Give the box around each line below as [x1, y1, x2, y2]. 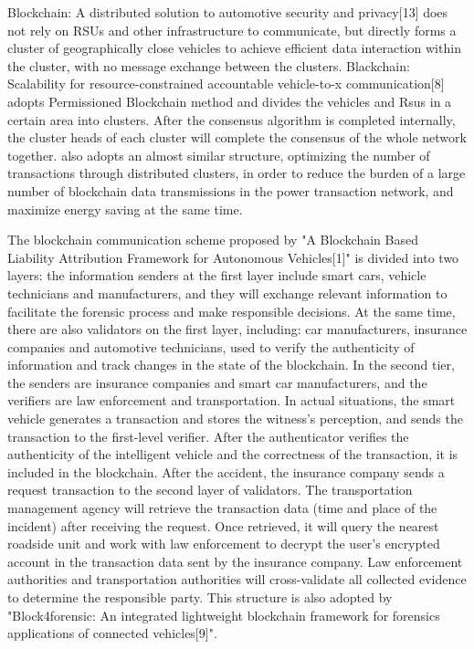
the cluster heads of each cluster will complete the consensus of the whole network [7, 128, 467, 147]
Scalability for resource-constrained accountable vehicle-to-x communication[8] [7, 74, 445, 93]
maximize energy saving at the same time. [7, 199, 243, 218]
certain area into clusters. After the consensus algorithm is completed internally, [7, 110, 456, 129]
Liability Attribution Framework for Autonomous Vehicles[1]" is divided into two [7, 247, 459, 267]
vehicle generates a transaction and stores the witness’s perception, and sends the [7, 409, 463, 428]
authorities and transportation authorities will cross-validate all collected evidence [7, 570, 467, 589]
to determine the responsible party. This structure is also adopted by [7, 588, 393, 606]
